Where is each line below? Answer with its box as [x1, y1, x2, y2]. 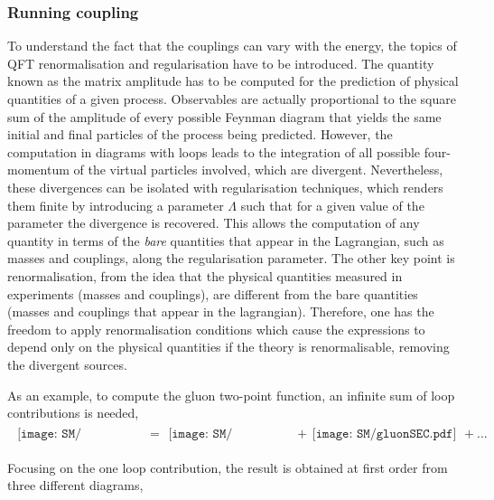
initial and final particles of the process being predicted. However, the [7, 125, 393, 144]
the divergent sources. [7, 354, 127, 373]
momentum [7, 160, 70, 179]
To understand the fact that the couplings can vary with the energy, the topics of [7, 36, 457, 55]
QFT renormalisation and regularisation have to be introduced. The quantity [7, 53, 434, 72]
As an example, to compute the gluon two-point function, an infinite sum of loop [7, 385, 455, 404]
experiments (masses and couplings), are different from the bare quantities [7, 284, 418, 303]
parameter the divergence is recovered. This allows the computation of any [7, 213, 420, 232]
